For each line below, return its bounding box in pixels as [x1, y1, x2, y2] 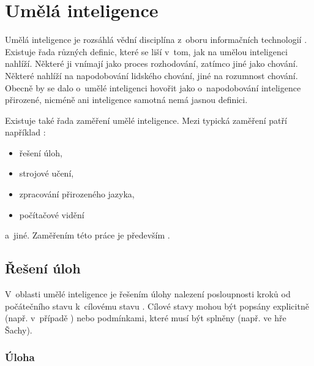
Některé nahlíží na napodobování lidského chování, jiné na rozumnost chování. [5, 69, 298, 82]
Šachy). [5, 323, 32, 336]
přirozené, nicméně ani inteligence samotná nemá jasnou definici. [5, 93, 248, 106]
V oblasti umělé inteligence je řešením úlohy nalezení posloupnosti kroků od [5, 288, 291, 300]
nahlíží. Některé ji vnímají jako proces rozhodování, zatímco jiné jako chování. [5, 57, 298, 70]
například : [5, 126, 46, 139]
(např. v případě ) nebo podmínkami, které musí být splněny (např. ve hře [5, 311, 286, 324]
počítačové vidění [19, 208, 84, 221]
